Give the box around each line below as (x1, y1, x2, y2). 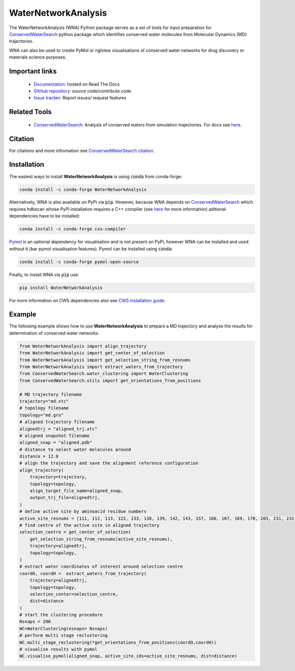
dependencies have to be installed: (9, 213, 80, 219)
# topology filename (19, 405, 69, 411)
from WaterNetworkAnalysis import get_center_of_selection (19, 350, 165, 356)
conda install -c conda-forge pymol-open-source (19, 259, 139, 264)
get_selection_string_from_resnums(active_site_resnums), (29, 536, 173, 542)
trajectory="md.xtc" (19, 398, 69, 404)
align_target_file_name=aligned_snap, (29, 488, 123, 494)
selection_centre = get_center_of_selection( (19, 529, 131, 535)
